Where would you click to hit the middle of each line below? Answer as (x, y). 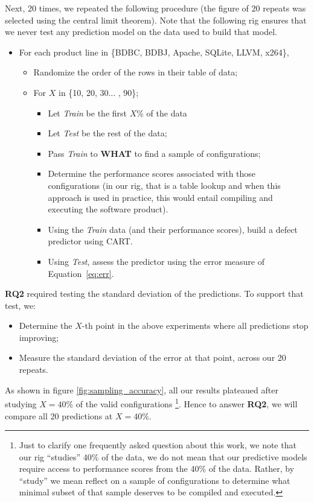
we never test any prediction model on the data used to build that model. (141, 32)
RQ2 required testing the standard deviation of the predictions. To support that (154, 294)
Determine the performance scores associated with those (152, 173)
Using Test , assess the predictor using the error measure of (156, 261)
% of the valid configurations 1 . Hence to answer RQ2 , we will (182, 403)
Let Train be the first (87, 113)
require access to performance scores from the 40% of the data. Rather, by (157, 469)
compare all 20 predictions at (59, 415)
